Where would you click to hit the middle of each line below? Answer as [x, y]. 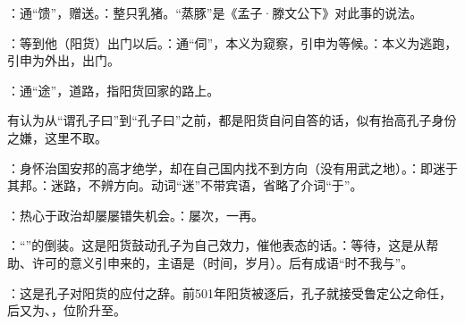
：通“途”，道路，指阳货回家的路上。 [114, 90]
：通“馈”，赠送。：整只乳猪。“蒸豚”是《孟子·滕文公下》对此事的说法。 [215, 12]
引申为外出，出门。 [63, 60]
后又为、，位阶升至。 [67, 310]
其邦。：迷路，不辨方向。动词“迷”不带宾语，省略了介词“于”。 [185, 185]
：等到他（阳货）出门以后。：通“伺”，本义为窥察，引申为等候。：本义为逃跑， [232, 42]
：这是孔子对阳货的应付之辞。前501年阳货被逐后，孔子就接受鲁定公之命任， [229, 292]
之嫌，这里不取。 [57, 137]
